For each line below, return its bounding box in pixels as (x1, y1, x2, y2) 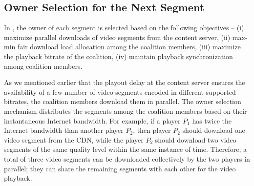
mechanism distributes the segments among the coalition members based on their (4, 105, 247, 116)
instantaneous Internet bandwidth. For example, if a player (4, 115, 181, 125)
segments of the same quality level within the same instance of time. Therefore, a (4, 144, 247, 154)
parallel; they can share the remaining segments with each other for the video (4, 163, 236, 173)
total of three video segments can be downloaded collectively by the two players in (4, 153, 250, 164)
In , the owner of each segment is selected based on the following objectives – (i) (4, 22, 244, 33)
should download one (182, 125, 245, 135)
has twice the (192, 115, 232, 125)
